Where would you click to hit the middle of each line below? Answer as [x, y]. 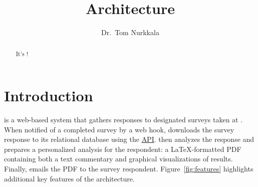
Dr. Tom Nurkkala [130, 32]
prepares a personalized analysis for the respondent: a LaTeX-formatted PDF [123, 149]
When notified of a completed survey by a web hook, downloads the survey [119, 129]
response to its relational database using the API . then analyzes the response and [129, 139]
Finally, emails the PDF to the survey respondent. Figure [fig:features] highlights [129, 169]
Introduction [49, 96]
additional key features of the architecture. [69, 178]
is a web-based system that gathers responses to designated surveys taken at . [123, 120]
